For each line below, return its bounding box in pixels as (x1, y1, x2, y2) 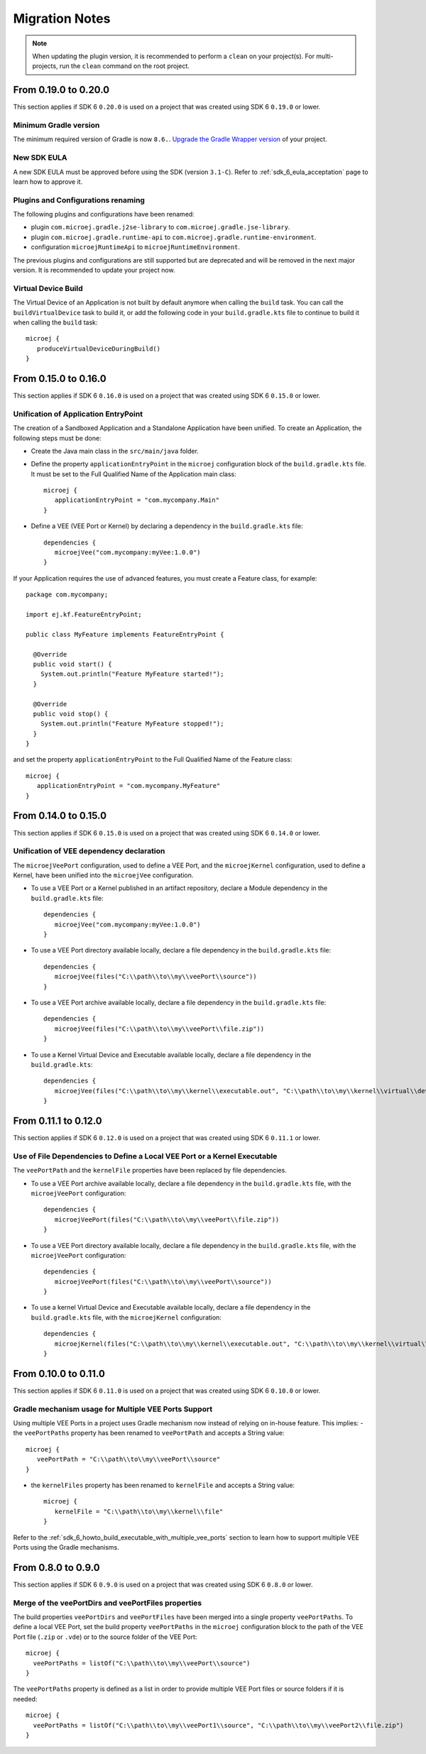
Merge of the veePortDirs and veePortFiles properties (13, 1598, 202, 1608)
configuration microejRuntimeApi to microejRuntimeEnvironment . (31, 243, 241, 251)
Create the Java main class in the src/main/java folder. (31, 446, 199, 455)
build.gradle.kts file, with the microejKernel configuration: (31, 1313, 222, 1322)
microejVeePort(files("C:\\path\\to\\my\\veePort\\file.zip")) (54, 1215, 280, 1224)
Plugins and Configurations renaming (13, 195, 146, 205)
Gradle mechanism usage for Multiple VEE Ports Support (13, 1404, 213, 1414)
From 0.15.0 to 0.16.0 (13, 373, 106, 385)
